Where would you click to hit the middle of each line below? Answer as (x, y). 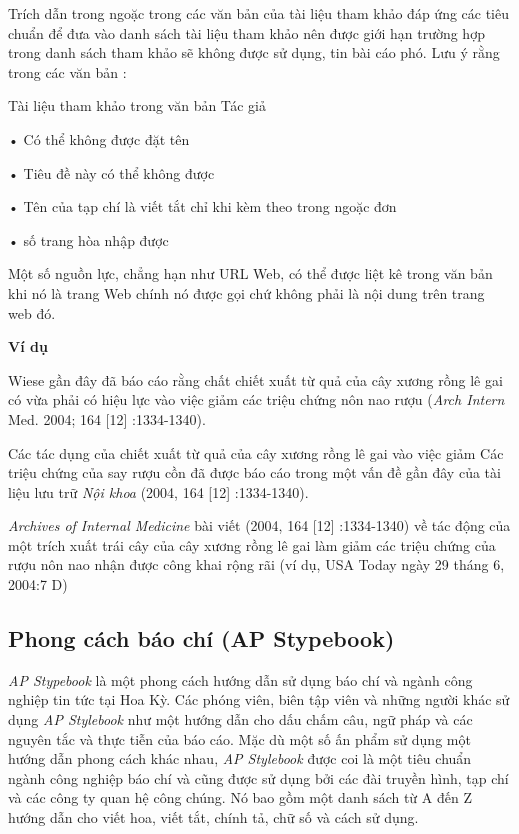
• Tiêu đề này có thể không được (111, 172)
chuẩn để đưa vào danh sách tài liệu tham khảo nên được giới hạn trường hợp (246, 32)
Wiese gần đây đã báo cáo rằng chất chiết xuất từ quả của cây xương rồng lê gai (255, 379)
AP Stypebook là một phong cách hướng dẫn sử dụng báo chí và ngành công (240, 679)
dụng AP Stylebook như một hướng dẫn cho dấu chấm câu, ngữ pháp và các (240, 719)
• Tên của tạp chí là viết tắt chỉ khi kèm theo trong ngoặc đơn (202, 206)
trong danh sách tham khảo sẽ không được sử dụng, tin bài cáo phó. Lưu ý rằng (254, 52)
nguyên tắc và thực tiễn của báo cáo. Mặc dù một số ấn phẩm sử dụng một (239, 738)
